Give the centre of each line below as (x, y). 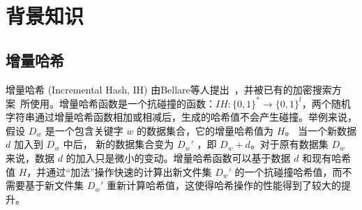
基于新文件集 (54, 185)
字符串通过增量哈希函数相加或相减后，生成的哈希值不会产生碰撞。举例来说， (181, 117)
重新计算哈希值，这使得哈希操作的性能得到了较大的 (224, 185)
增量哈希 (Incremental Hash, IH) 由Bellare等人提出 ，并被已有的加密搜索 (169, 89)
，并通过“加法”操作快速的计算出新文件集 (119, 171)
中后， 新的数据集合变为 (119, 144)
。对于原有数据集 (289, 144)
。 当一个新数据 (321, 130)
